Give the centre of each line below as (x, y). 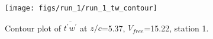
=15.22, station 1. (176, 28)
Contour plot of (33, 28)
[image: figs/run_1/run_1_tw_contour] (81, 8)
